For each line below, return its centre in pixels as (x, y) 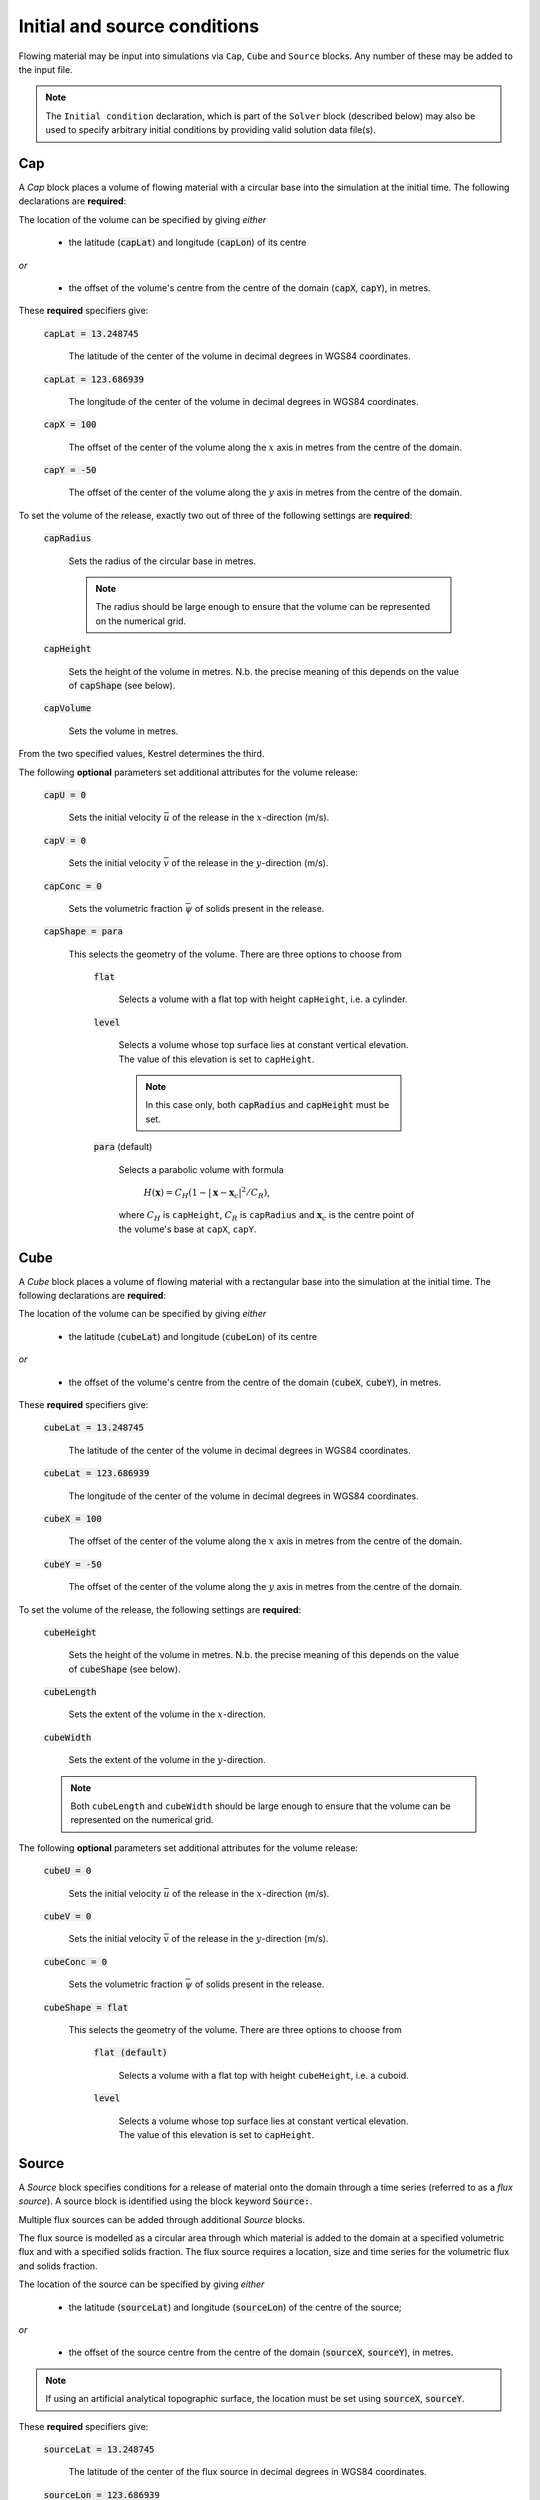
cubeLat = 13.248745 (94, 1428)
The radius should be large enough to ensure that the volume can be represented (262, 607)
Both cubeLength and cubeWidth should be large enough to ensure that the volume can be (261, 1806)
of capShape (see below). (122, 685)
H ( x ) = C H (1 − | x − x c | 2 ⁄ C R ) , (206, 1192)
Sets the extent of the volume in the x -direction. (167, 1714)
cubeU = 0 (67, 1871)
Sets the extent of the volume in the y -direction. (167, 1760)
